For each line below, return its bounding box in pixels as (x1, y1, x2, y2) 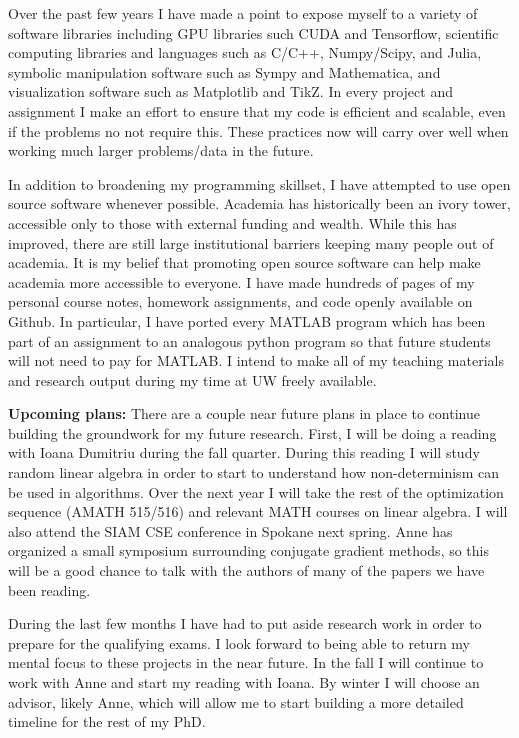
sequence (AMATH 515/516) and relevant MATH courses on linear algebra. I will (8, 501, 508, 522)
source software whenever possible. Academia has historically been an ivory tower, (8, 193, 511, 214)
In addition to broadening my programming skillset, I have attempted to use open (8, 173, 511, 194)
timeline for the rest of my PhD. (8, 711, 206, 732)
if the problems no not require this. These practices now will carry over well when (8, 120, 509, 141)
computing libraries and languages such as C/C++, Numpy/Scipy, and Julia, (8, 42, 482, 63)
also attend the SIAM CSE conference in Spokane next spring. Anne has (8, 520, 453, 541)
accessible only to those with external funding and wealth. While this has (8, 212, 457, 233)
